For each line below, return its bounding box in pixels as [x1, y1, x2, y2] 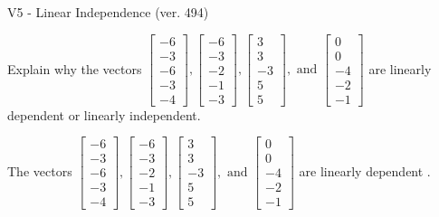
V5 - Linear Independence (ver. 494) [7, 3, 209, 21]
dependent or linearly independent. [7, 105, 201, 124]
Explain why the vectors [7, 59, 142, 78]
